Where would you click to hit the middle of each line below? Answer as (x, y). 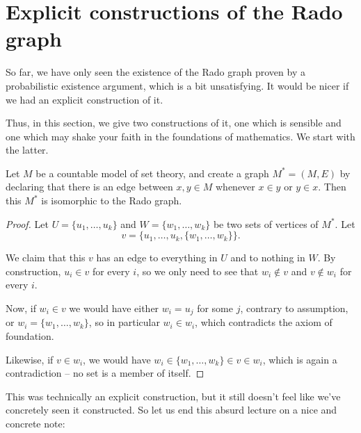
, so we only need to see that (198, 271)
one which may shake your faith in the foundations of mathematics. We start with (180, 136)
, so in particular (124, 322)
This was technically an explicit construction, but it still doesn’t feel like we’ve (173, 396)
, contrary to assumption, (294, 308)
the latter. (27, 150)
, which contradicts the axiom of (264, 322)
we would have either (114, 308)
